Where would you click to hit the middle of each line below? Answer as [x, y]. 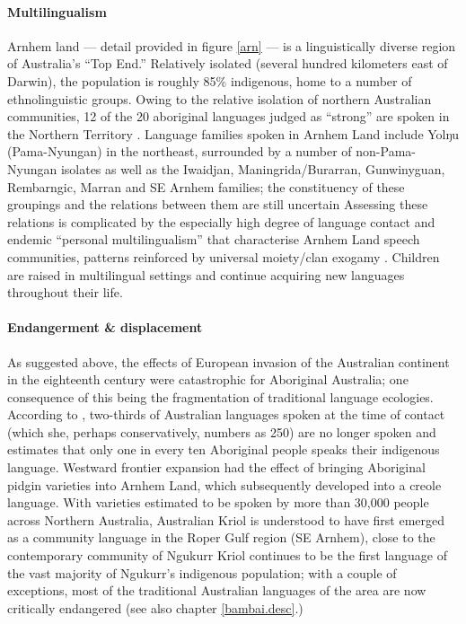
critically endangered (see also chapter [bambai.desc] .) [155, 607]
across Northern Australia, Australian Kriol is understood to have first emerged [226, 519]
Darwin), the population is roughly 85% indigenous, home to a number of [210, 80]
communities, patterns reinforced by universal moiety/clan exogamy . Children [224, 256]
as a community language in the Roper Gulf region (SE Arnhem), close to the [221, 537]
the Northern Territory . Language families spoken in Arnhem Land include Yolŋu [233, 133]
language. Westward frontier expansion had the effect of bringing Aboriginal [216, 467]
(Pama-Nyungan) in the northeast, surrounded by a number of [180, 151]
